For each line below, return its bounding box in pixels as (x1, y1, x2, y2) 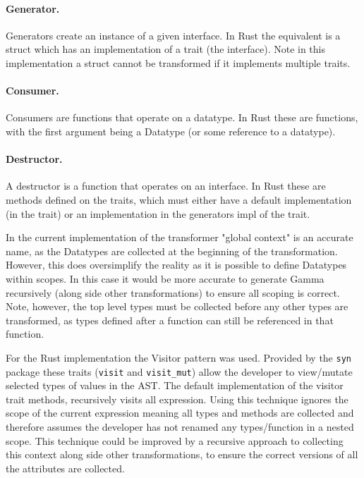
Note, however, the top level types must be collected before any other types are (6, 299, 348, 314)
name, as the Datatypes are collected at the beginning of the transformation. (6, 243, 338, 258)
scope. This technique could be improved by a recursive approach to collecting (6, 433, 344, 448)
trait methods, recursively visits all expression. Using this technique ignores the (6, 391, 348, 406)
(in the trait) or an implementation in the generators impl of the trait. (6, 206, 310, 221)
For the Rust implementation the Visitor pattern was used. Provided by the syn (6, 350, 351, 364)
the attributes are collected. (6, 460, 125, 475)
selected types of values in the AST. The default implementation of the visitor (6, 378, 344, 393)
